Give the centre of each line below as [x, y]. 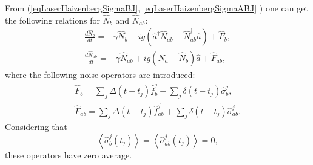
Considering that [36, 127]
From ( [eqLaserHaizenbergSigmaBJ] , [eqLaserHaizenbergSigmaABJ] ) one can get [156, 8]
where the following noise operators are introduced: [100, 74]
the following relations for [52, 20]
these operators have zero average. [69, 155]
